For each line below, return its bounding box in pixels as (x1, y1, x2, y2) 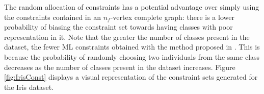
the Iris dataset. (4, 81, 54, 92)
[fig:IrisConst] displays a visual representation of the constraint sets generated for (4, 72, 258, 82)
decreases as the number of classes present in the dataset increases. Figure (4, 61, 235, 72)
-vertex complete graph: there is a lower (110, 11, 234, 22)
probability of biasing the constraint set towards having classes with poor (4, 21, 233, 32)
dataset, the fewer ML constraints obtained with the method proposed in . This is (4, 41, 260, 52)
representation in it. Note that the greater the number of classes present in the (4, 31, 250, 42)
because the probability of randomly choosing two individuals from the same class (4, 51, 260, 62)
